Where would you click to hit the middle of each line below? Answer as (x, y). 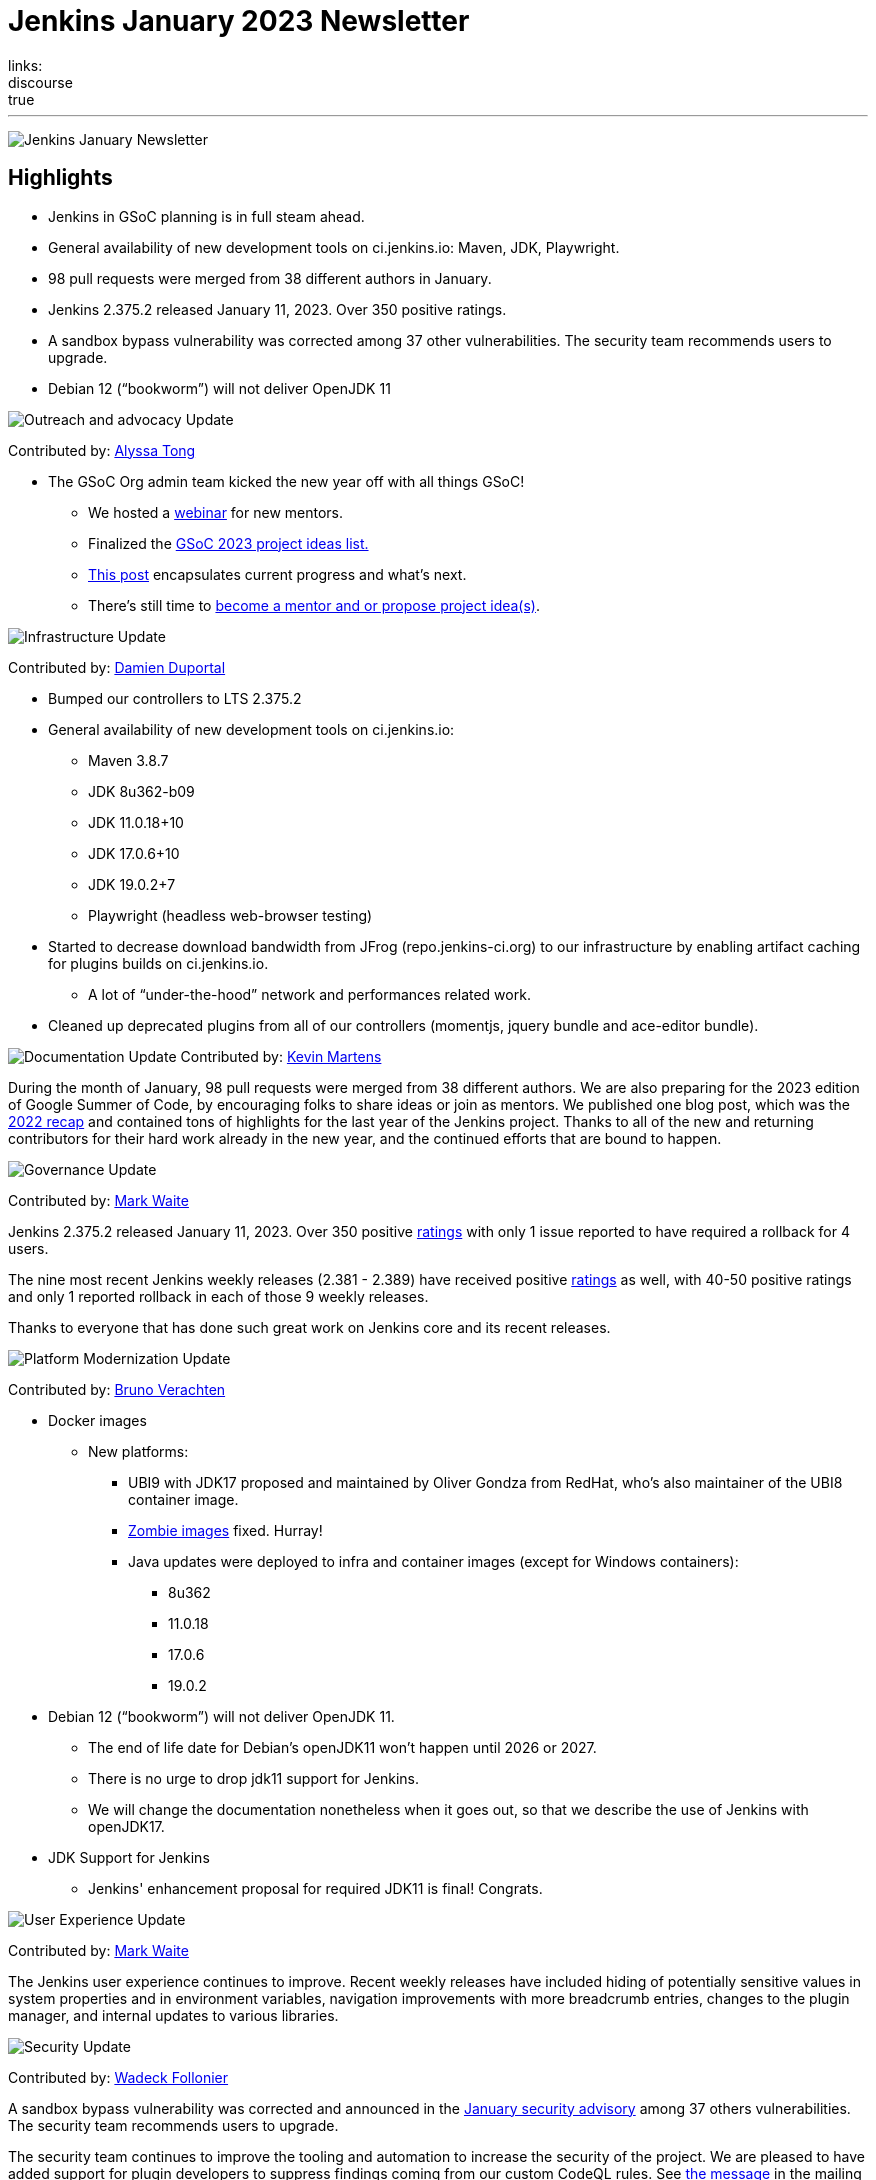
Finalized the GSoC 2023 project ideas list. (228, 543)
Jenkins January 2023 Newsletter (239, 21)
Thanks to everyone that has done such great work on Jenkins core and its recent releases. (309, 1327)
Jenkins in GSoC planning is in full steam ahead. (206, 216)
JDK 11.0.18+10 (136, 822)
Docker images (97, 1420)
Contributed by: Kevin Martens (281, 1056)
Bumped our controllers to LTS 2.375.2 (175, 698)
